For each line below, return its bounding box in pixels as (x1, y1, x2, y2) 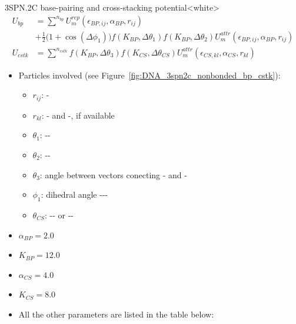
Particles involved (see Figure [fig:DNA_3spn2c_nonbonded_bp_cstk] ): (18, 68, 281, 81)
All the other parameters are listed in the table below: (18, 307, 214, 320)
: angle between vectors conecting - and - (39, 168, 187, 181)
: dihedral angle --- (41, 188, 108, 201)
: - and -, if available (41, 109, 115, 121)
